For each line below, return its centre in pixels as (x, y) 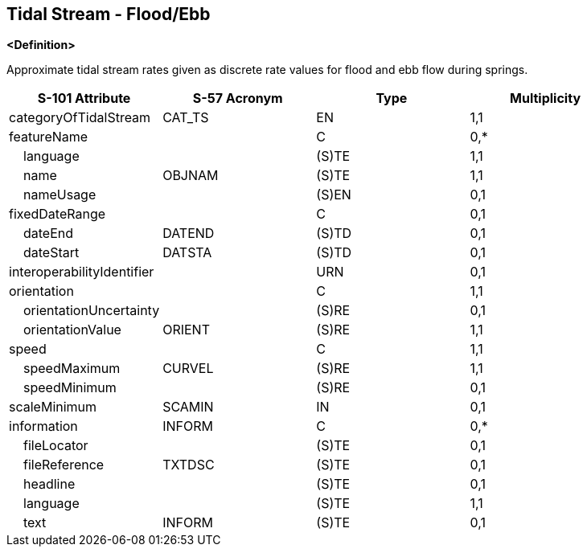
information (43, 426)
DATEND (189, 233)
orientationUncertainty (92, 311)
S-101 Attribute (84, 98)
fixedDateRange (57, 214)
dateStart (51, 253)
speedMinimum (70, 388)
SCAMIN (188, 407)
